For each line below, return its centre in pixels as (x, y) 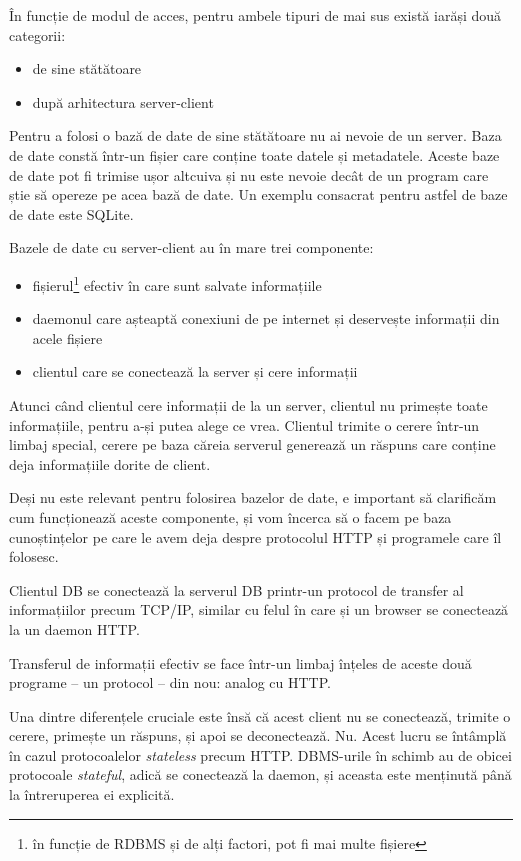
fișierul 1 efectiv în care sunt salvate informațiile (177, 283)
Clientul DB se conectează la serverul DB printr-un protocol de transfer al (236, 589)
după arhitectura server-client (123, 101)
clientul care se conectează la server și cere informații (195, 371)
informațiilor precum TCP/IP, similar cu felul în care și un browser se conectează (259, 609)
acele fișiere (67, 337)
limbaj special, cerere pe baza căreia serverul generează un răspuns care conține (252, 444)
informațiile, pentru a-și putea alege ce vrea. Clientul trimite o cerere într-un (244, 424)
